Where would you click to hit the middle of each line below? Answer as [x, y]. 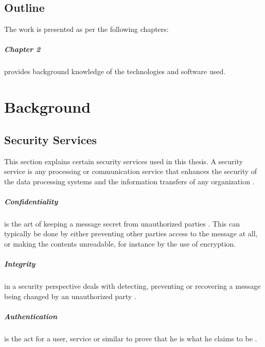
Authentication [31, 316]
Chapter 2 [22, 49]
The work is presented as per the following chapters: [86, 29]
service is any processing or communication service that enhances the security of [131, 171]
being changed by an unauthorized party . [70, 296]
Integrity [20, 264]
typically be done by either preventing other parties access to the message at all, [131, 233]
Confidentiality [31, 201]
